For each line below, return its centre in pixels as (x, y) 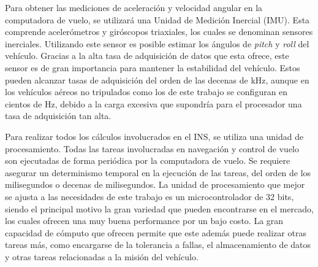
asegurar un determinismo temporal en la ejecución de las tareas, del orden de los (158, 172)
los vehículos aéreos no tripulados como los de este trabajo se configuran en (146, 92)
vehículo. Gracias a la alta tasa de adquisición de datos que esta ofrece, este (147, 56)
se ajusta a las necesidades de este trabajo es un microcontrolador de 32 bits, (150, 196)
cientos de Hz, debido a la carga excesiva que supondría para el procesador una (153, 103)
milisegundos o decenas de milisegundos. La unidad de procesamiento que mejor (155, 184)
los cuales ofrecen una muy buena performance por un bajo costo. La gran (144, 221)
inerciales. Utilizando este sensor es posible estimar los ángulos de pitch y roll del (157, 43)
